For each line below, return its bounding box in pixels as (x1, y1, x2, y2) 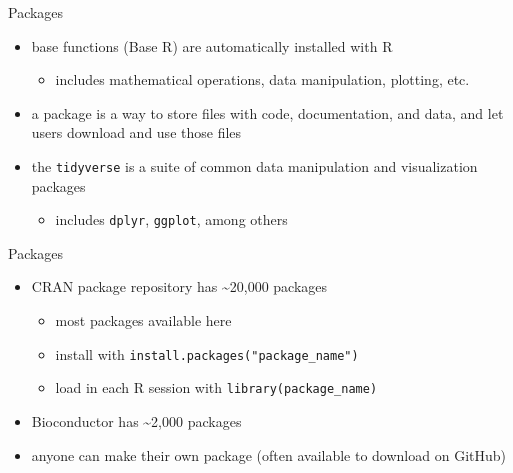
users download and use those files (31, 122, 242, 143)
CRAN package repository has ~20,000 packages (31, 276, 328, 297)
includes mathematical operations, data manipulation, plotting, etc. (55, 69, 470, 90)
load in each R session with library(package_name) (55, 377, 378, 398)
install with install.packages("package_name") (55, 343, 359, 364)
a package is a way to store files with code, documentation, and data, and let (31, 102, 504, 123)
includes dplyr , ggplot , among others (55, 209, 288, 230)
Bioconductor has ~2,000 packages (31, 410, 242, 431)
